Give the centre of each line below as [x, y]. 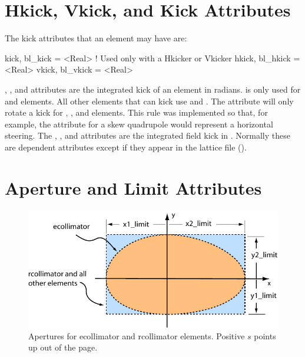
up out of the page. [63, 347]
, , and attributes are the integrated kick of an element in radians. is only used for [153, 89]
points [265, 335]
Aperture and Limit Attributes [133, 187]
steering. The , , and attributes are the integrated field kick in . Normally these [147, 135]
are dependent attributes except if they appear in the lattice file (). [126, 147]
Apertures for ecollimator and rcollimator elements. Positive [137, 335]
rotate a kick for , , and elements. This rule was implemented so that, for [136, 112]
